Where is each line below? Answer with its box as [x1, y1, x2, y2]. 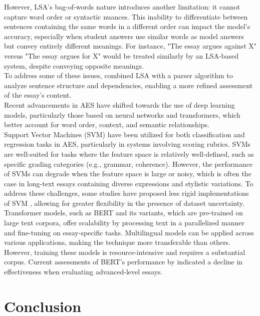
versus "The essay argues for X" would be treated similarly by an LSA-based [4, 50, 238, 61]
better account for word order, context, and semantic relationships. [4, 119, 209, 130]
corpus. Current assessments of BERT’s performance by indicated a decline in [4, 256, 243, 267]
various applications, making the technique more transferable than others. [4, 237, 231, 247]
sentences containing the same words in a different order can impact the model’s [4, 21, 250, 32]
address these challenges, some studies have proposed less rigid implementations [4, 188, 249, 198]
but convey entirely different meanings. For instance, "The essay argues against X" [4, 41, 256, 51]
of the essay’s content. [4, 90, 72, 100]
